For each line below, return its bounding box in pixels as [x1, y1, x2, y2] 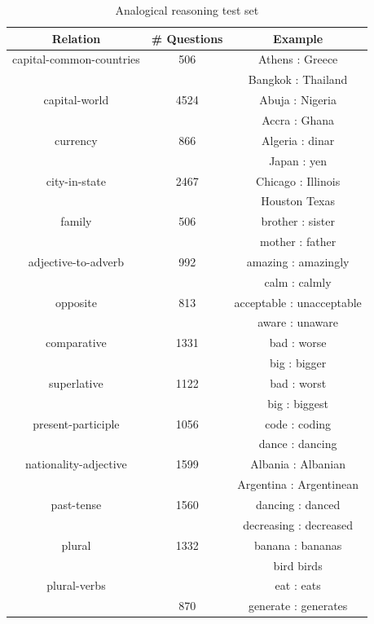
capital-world [43, 91, 109, 108]
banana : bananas [253, 536, 342, 553]
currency [55, 131, 98, 148]
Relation [51, 29, 101, 46]
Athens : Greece [257, 51, 338, 68]
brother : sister [261, 213, 335, 230]
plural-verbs [46, 577, 106, 594]
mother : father [260, 233, 337, 250]
